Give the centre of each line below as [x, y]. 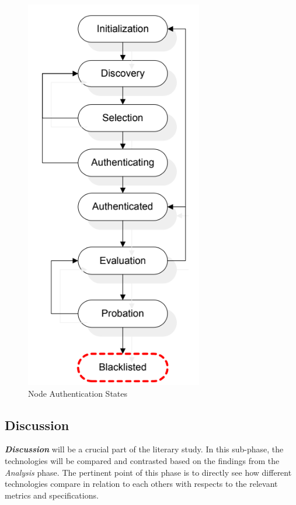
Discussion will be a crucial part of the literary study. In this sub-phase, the [144, 449]
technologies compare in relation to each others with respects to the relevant [141, 484]
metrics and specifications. [52, 495]
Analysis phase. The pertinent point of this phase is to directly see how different [148, 472]
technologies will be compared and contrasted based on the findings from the [142, 460]
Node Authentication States [78, 393]
